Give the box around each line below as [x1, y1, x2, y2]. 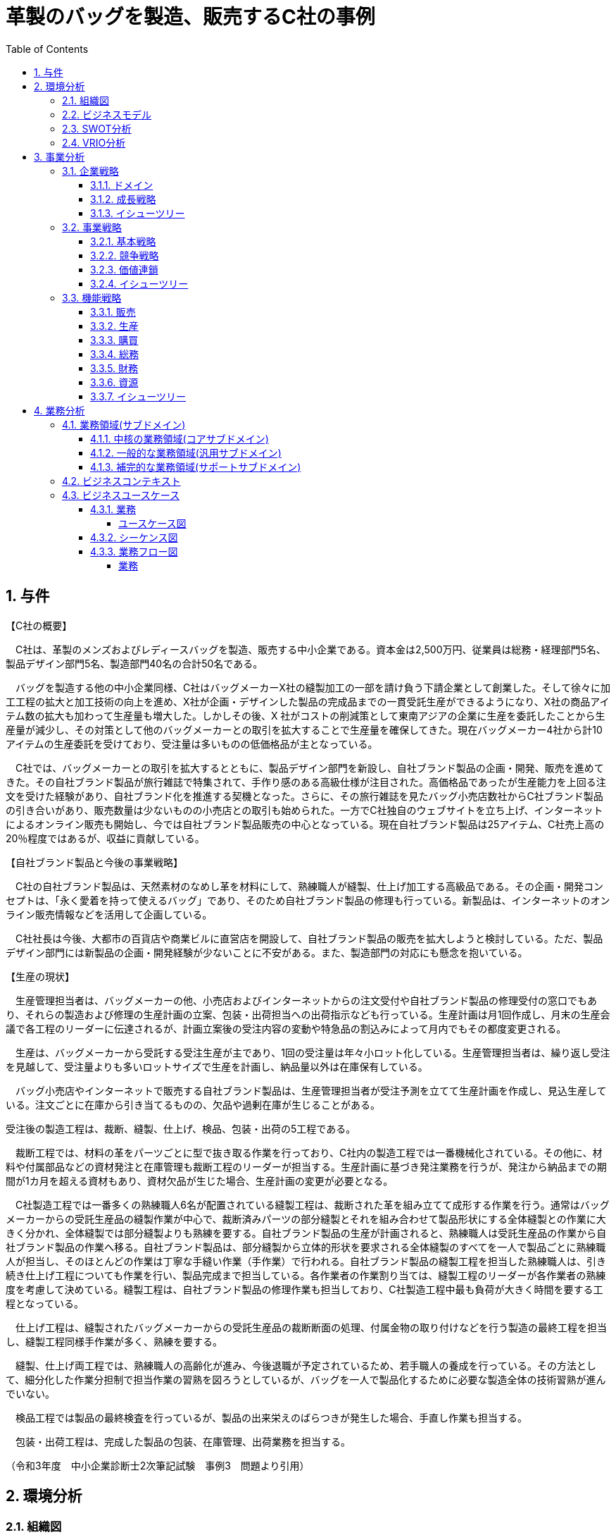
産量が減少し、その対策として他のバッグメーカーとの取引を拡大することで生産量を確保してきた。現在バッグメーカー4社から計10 [6, 723, 603, 736]
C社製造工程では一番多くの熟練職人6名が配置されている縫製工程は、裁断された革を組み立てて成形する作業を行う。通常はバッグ [15, 1198, 610, 1211]
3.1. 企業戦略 [62, 164, 119, 177]
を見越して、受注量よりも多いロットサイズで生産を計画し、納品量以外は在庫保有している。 [6, 1060, 428, 1073]
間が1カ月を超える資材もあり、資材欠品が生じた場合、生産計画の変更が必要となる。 [6, 1174, 394, 1187]
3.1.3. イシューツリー [90, 206, 185, 219]
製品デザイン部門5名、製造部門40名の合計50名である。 [6, 657, 263, 670]
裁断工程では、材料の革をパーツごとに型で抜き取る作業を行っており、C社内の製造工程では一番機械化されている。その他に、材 [15, 1146, 603, 1159]
